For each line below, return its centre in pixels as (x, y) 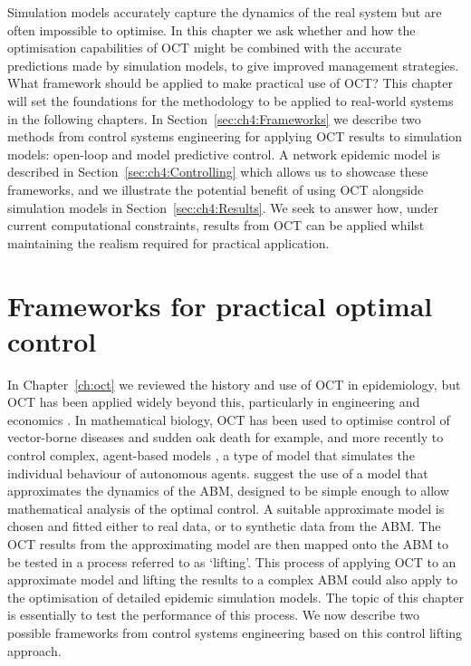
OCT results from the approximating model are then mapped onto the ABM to (228, 543)
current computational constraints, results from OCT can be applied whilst (216, 225)
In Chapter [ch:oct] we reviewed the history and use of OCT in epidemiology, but (234, 384)
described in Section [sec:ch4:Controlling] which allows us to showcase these (218, 172)
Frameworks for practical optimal (220, 305)
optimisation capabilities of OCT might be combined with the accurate (204, 48)
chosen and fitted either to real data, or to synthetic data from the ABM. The (224, 526)
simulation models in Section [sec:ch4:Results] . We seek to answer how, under (223, 207)
